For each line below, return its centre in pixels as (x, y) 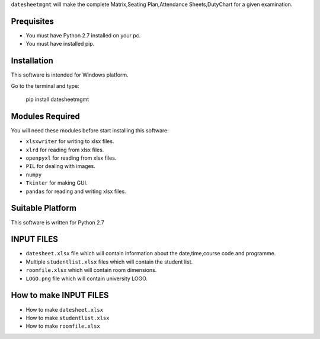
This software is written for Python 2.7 (58, 222)
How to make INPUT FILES (60, 295)
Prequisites (33, 21)
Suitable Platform (44, 208)
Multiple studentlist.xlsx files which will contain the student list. (109, 262)
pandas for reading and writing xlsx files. (76, 191)
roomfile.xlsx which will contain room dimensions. (91, 270)
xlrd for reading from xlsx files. (65, 150)
